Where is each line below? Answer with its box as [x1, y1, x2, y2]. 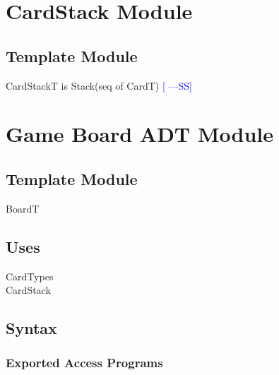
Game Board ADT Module [6, 119, 274, 148]
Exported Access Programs [6, 354, 163, 371]
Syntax [6, 317, 57, 339]
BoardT [6, 201, 40, 215]
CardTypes [6, 268, 54, 283]
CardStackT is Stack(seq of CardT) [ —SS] [6, 78, 192, 93]
